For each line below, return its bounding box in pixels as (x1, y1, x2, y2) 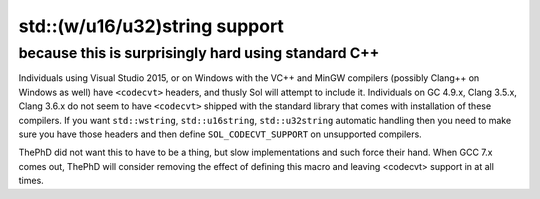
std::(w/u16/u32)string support (18, 15, 285, 37)
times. (18, 175, 44, 187)
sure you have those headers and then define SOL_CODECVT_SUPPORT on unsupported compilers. (18, 128, 422, 140)
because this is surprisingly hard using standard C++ (18, 44, 380, 62)
